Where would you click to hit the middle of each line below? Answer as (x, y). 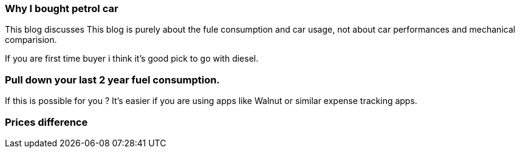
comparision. (31, 40)
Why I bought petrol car (62, 8)
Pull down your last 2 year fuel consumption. (112, 80)
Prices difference (46, 122)
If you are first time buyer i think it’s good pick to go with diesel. (132, 59)
